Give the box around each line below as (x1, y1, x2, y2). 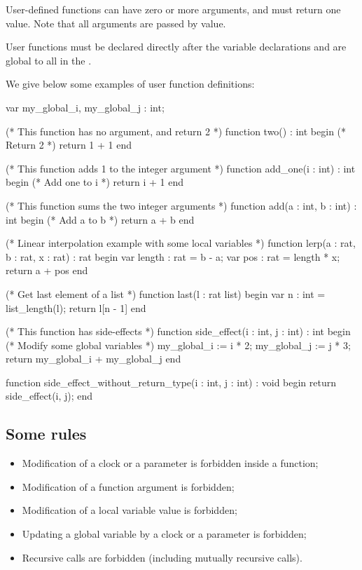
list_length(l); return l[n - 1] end (6, 300, 146, 315)
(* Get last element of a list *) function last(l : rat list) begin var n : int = (6, 286, 326, 301)
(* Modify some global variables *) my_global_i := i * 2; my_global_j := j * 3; (6, 337, 351, 352)
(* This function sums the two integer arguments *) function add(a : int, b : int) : (6, 198, 357, 212)
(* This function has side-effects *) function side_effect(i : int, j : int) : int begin (6, 324, 351, 339)
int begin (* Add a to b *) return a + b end (6, 212, 195, 226)
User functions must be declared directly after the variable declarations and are (6, 39, 347, 54)
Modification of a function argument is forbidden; (22, 479, 235, 494)
